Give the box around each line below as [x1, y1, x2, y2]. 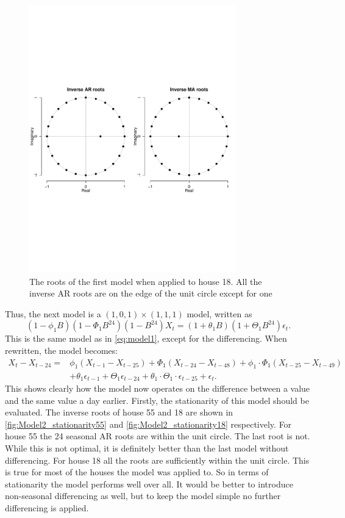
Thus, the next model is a [5, 307, 101, 320]
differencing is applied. [5, 501, 89, 514]
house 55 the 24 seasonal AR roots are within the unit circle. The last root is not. [5, 430, 310, 442]
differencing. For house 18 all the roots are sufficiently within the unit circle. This [5, 453, 310, 466]
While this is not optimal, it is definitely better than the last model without [5, 441, 289, 454]
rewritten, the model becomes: [5, 344, 118, 357]
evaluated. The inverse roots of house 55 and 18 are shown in [5, 406, 233, 419]
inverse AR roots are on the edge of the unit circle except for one [29, 287, 272, 300]
